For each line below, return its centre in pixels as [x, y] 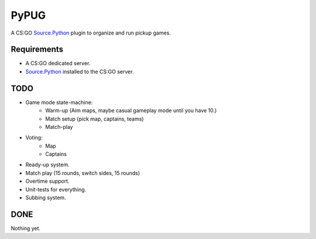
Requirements [37, 49]
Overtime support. [47, 181]
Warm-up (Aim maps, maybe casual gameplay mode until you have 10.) [131, 111]
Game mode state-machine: [59, 102]
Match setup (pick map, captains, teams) [95, 119]
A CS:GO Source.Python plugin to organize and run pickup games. [91, 33]
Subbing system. [46, 198]
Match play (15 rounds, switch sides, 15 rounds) [83, 173]
